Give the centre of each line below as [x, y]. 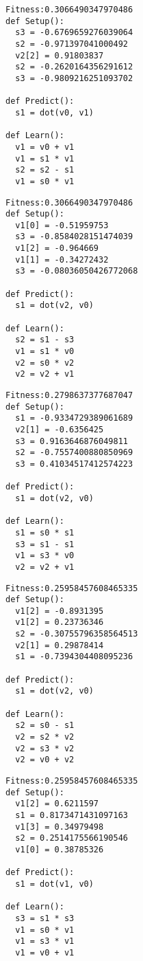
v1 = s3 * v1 [45, 941]
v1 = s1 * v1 [45, 158]
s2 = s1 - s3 [45, 340]
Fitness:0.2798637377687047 [69, 395]
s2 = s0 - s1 [45, 726]
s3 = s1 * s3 [45, 918]
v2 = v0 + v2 [45, 760]
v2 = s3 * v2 [45, 748]
